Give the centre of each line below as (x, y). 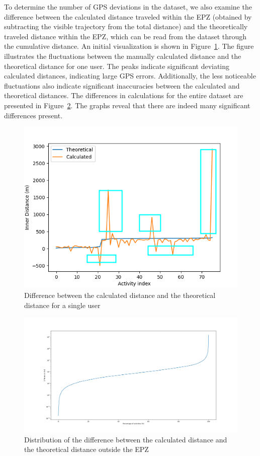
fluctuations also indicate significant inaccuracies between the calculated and (122, 85)
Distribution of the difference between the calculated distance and (126, 439)
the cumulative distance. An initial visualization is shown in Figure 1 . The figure (129, 46)
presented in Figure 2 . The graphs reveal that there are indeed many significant (127, 105)
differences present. (33, 115)
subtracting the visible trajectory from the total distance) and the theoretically (126, 26)
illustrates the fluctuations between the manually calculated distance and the (123, 56)
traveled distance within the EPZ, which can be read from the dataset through (125, 36)
